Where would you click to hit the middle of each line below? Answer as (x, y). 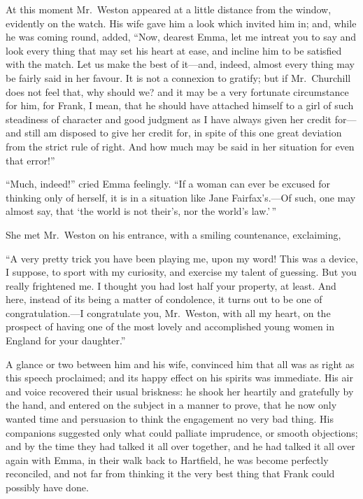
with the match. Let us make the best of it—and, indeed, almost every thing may (180, 64)
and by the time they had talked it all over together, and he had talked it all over (180, 446)
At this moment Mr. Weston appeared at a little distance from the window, (169, 9)
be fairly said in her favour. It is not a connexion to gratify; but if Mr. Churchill (178, 77)
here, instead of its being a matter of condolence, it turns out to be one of (164, 299)
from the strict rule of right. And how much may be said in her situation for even (180, 146)
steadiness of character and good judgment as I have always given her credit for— (181, 119)
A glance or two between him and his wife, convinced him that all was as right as (180, 364)
